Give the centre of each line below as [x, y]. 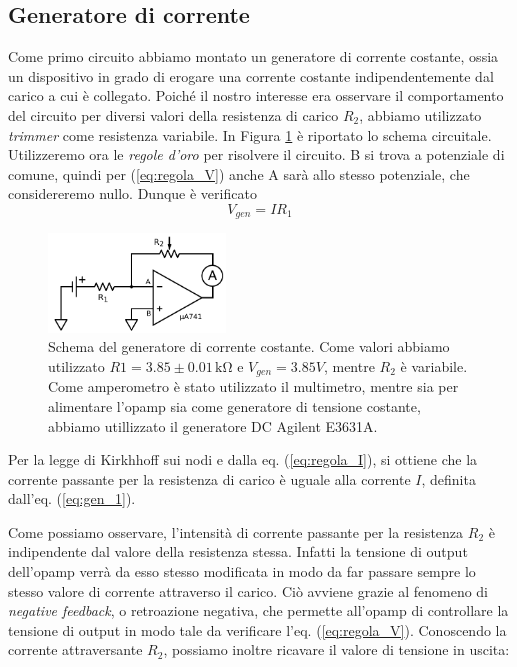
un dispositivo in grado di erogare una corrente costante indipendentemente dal [251, 75]
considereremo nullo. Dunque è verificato [132, 193]
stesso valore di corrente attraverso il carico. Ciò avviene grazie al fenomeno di [248, 590]
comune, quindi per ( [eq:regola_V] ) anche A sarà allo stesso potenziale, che [239, 173]
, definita [448, 478]
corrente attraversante [75, 649]
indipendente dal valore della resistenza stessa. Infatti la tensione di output [238, 551]
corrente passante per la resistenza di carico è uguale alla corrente [209, 478]
